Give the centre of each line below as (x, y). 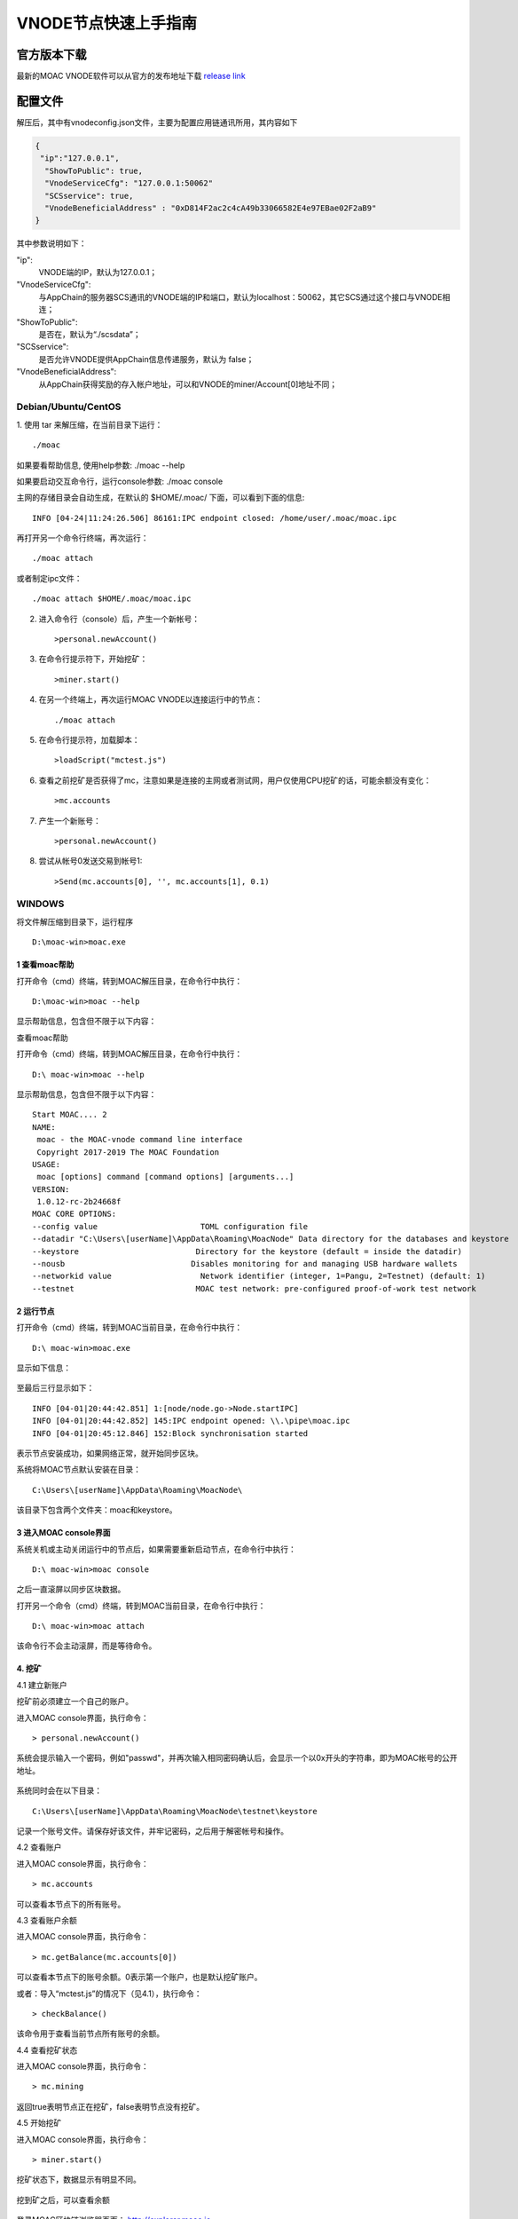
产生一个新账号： (70, 820)
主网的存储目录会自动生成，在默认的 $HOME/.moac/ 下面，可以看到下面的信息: (161, 498)
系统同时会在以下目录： (59, 1791)
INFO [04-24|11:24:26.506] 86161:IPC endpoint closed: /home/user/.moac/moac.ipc (215, 518)
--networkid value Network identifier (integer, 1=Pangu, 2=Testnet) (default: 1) (259, 1276)
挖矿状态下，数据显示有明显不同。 (78, 2180)
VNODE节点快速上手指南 (107, 23)
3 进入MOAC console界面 (63, 1533)
